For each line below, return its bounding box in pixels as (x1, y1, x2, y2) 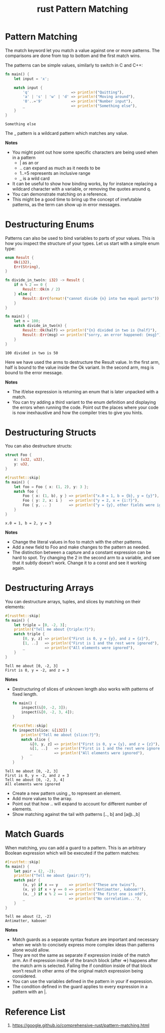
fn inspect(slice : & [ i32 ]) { (12, 728, 72, 733)
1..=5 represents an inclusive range (19, 170, 91, 176)
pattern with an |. (12, 989, 47, 995)
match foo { (14, 489, 38, 494)
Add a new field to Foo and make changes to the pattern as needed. (12, 544, 150, 550)
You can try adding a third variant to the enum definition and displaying (12, 399, 156, 405)
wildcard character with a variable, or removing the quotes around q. (12, 186, 151, 192)
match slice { (21, 737, 50, 742)
